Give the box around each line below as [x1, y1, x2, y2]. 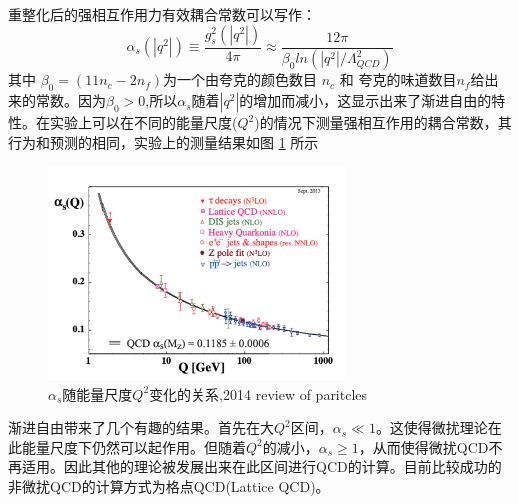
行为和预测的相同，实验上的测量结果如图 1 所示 [8, 131, 319, 152]
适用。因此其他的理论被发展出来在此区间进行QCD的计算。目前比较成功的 [21, 456, 502, 477]
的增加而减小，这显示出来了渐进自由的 [239, 90, 492, 111]
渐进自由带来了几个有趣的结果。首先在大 [8, 417, 274, 438]
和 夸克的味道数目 [339, 69, 457, 90]
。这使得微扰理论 [375, 417, 488, 438]
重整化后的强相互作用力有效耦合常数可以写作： [8, 4, 316, 24]
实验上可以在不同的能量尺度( [49, 112, 238, 133]
